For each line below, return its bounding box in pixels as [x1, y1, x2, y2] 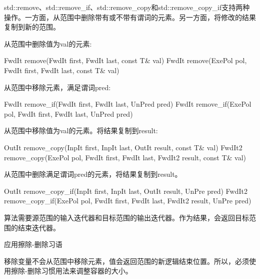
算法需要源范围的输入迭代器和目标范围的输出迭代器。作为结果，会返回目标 [4, 212, 249, 222]
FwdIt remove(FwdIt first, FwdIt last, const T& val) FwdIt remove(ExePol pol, [4, 55, 247, 66]
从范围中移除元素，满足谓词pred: [4, 82, 111, 92]
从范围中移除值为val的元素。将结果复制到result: [4, 125, 158, 136]
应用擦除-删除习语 [4, 239, 62, 249]
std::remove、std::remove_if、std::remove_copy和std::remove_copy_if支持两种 [4, 2, 250, 12]
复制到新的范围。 [4, 22, 60, 32]
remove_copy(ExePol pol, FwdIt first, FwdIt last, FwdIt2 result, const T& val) [4, 152, 246, 162]
